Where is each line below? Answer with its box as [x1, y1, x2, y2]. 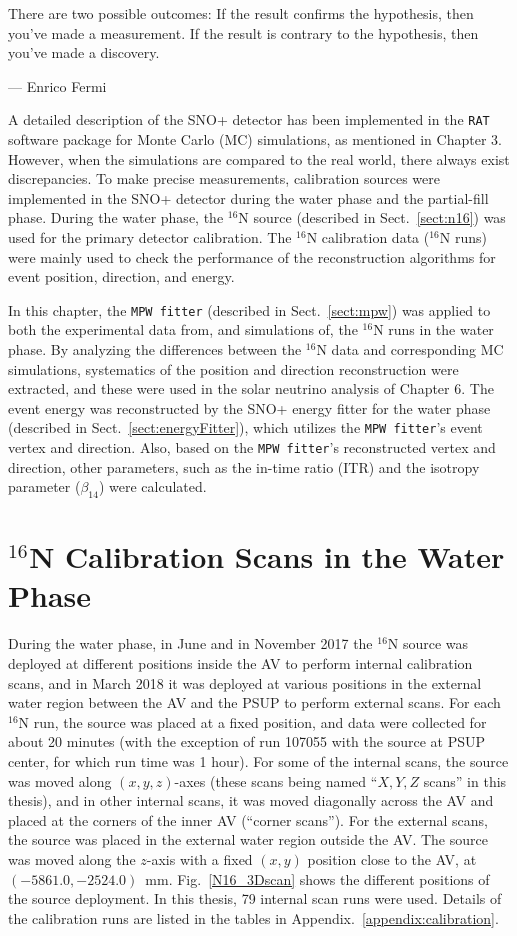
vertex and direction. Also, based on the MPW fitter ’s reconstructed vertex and [8, 437, 496, 458]
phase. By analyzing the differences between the [8, 339, 302, 360]
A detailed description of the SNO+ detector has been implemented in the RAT [8, 109, 490, 130]
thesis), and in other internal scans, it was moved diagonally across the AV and [8, 790, 494, 811]
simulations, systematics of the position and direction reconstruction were [8, 358, 459, 379]
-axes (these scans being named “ [174, 770, 378, 791]
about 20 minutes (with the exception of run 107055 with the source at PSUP [8, 731, 486, 752]
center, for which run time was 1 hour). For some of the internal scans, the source [8, 750, 509, 771]
